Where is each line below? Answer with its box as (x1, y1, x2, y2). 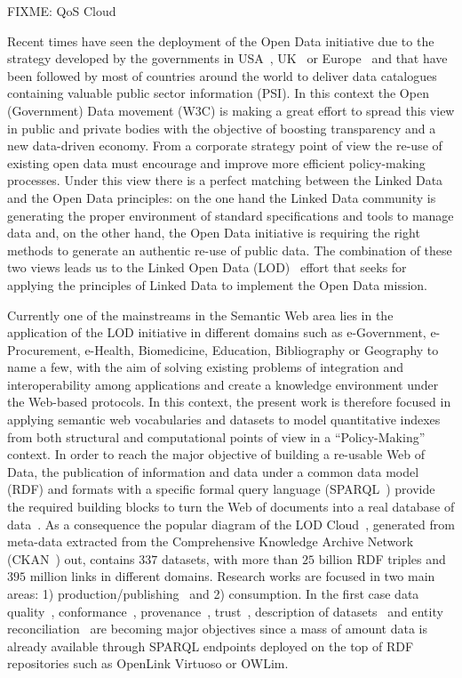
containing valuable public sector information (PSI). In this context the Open (7, 84, 429, 102)
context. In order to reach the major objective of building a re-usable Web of (7, 445, 426, 464)
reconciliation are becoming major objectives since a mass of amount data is (7, 619, 427, 638)
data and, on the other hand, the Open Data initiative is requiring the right (7, 223, 420, 242)
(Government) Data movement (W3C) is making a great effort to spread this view (7, 101, 455, 119)
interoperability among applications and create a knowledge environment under (7, 375, 439, 393)
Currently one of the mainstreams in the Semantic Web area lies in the (7, 305, 394, 324)
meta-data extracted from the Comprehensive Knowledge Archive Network (7, 532, 414, 551)
